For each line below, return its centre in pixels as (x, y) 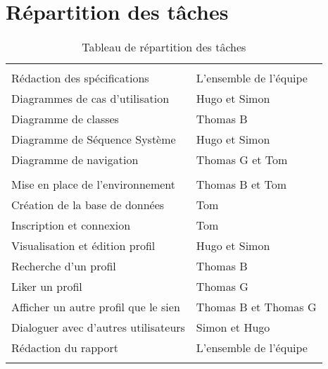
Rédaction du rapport (65, 348)
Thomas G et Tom (242, 160)
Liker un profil (47, 287)
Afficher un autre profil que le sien (96, 307)
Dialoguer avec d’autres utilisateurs (98, 327)
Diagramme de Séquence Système (94, 139)
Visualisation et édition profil (83, 246)
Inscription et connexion (71, 225)
